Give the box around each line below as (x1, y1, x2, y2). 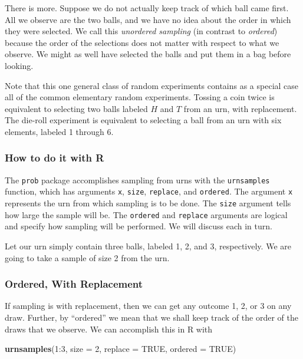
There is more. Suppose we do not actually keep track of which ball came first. (5, 2, 289, 14)
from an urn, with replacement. (183, 102, 297, 114)
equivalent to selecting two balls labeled (5, 102, 148, 114)
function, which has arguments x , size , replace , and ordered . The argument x (5, 185, 293, 197)
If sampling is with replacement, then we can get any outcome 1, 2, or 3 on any (5, 299, 292, 312)
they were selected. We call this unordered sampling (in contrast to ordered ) (5, 25, 278, 37)
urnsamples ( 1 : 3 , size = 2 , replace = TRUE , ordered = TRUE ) (5, 342, 236, 355)
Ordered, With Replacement (5, 276, 143, 291)
